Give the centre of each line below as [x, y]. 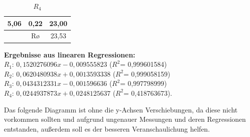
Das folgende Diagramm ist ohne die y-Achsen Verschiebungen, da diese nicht [121, 109]
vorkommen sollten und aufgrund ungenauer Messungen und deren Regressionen [125, 119]
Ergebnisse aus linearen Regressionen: [70, 54]
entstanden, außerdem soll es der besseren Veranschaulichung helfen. [107, 128]
